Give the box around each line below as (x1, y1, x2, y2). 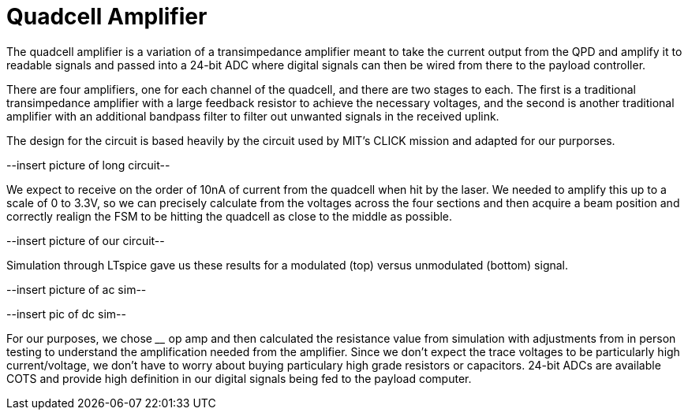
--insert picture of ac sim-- (6, 282, 147, 296)
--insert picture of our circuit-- (6, 233, 165, 247)
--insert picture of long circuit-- (6, 158, 170, 172)
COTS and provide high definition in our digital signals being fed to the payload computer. (6, 371, 472, 385)
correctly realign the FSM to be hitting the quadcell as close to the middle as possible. (6, 209, 453, 223)
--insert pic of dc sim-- (6, 306, 126, 321)
